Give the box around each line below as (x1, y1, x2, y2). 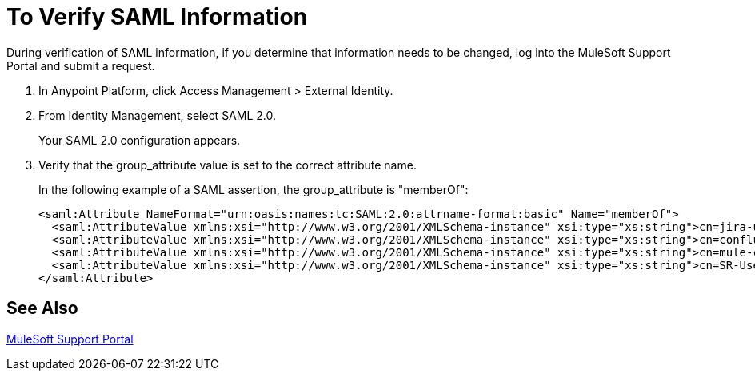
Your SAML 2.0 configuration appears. (38, 133, 241, 147)
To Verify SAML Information (6, 3, 308, 30)
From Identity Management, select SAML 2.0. (38, 108, 277, 122)
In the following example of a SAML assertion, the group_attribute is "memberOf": (38, 182, 469, 196)
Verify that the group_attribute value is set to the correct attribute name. (38, 157, 417, 172)
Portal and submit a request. (6, 58, 155, 73)
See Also (6, 298, 78, 319)
